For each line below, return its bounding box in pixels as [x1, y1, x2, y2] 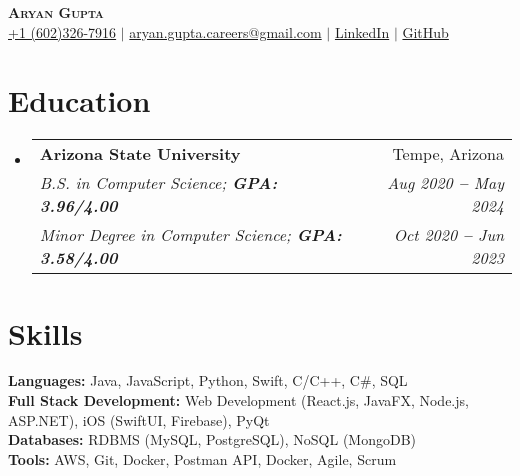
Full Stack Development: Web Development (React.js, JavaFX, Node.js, [8, 390, 469, 411]
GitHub [402, 21, 449, 42]
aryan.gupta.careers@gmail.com [129, 21, 322, 42]
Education [8, 80, 151, 121]
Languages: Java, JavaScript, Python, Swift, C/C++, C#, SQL [8, 370, 408, 391]
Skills [8, 312, 83, 353]
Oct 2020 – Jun [393, 223, 504, 247]
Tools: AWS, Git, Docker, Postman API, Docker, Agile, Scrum [8, 448, 397, 469]
